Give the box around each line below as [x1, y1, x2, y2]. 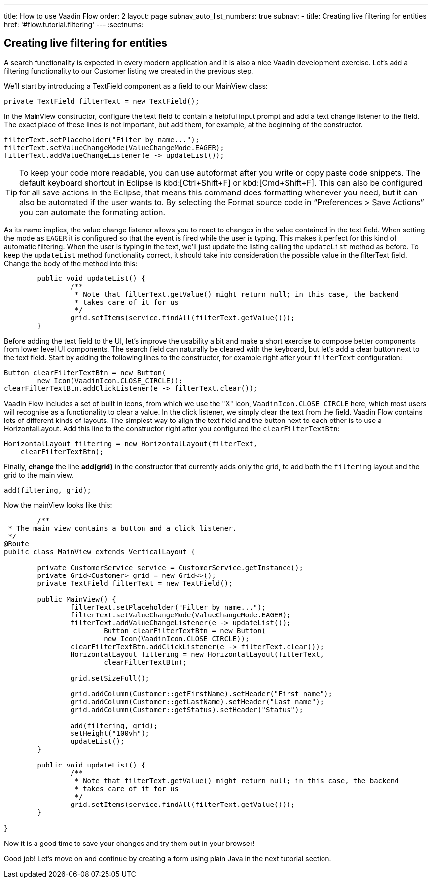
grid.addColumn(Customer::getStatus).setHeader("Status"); [70, 705, 303, 714]
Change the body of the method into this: [4, 259, 138, 268]
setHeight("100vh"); [70, 729, 150, 737]
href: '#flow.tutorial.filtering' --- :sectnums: [4, 20, 144, 29]
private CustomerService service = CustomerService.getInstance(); [37, 563, 303, 572]
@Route [4, 539, 29, 548]
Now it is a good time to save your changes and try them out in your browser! [4, 839, 255, 847]
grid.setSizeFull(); [70, 674, 150, 682]
